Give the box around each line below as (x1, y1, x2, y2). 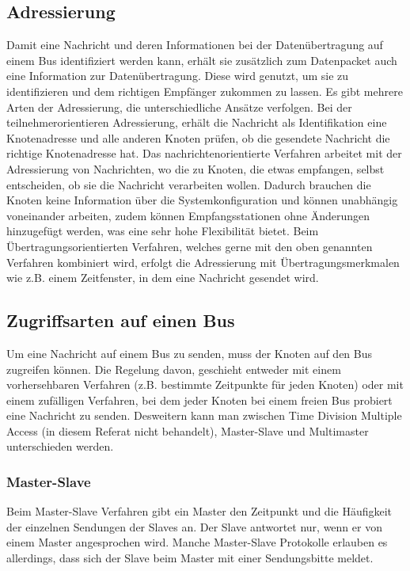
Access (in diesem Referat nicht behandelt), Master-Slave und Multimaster (6, 422, 369, 439)
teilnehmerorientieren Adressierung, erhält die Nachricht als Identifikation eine (6, 114, 387, 131)
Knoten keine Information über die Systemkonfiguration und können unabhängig (6, 192, 398, 208)
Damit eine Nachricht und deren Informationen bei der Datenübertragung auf (6, 36, 383, 53)
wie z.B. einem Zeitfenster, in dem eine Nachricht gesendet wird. (6, 269, 319, 286)
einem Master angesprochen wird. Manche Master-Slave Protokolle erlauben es (6, 534, 388, 550)
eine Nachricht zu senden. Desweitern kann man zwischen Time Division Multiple (6, 407, 402, 424)
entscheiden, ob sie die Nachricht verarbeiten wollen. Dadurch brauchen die (6, 176, 371, 192)
